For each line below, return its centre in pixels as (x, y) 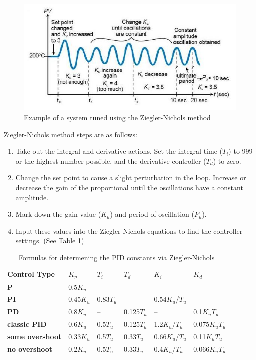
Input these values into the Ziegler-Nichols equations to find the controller (129, 230)
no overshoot (30, 348)
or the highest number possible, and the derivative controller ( (111, 161)
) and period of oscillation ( (152, 214)
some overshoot (35, 336)
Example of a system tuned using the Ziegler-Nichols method (117, 118)
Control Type (31, 274)
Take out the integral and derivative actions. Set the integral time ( (119, 151)
